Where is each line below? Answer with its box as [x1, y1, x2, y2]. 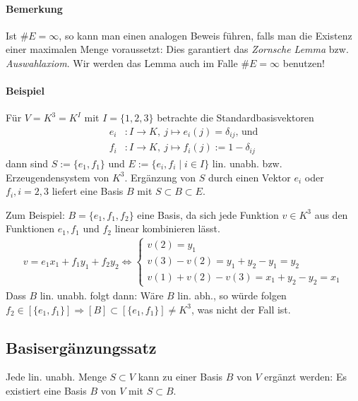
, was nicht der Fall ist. [191, 301, 291, 316]
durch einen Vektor [208, 169, 291, 184]
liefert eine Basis [52, 184, 124, 198]
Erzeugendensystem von [6, 169, 109, 184]
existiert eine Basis [6, 383, 87, 397]
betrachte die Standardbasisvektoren [157, 110, 314, 125]
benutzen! [282, 55, 325, 70]
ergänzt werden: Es [264, 369, 347, 384]
